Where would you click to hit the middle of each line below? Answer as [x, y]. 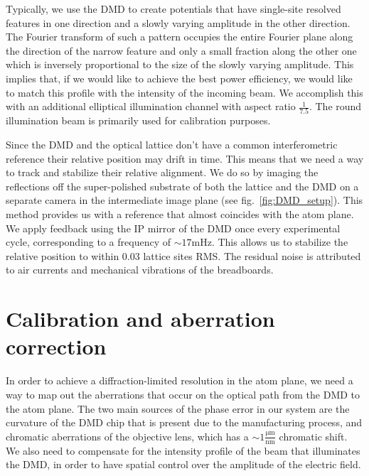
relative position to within [63, 255]
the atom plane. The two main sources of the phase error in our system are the [178, 408]
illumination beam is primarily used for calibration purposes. [138, 120]
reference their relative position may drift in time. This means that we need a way [185, 158]
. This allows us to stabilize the [280, 242]
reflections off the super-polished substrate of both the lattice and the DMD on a [182, 186]
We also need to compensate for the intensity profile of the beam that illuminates [183, 450]
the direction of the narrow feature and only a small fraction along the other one [181, 50]
